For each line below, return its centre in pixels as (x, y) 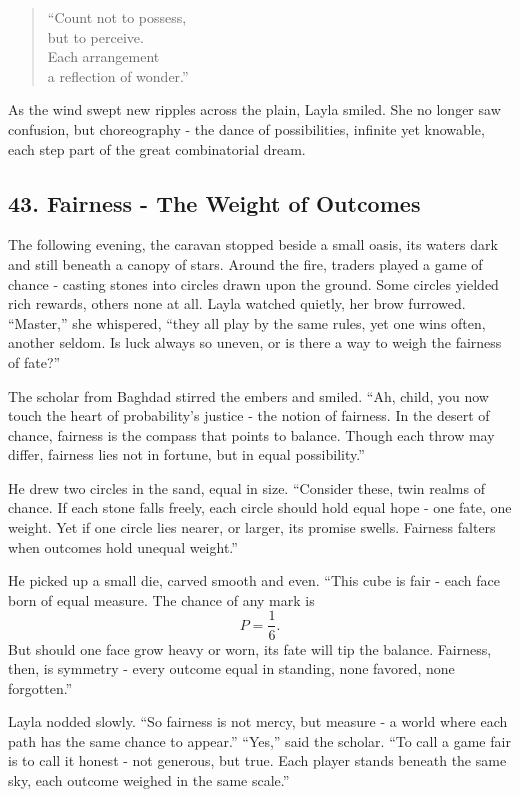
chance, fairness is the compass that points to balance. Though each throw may (251, 434)
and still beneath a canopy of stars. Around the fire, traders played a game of (245, 263)
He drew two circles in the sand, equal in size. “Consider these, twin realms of (246, 487)
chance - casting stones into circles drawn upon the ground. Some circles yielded (253, 283)
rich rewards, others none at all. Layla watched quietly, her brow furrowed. (237, 303)
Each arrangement (103, 56)
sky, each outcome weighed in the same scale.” (149, 780)
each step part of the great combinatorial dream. (157, 148)
